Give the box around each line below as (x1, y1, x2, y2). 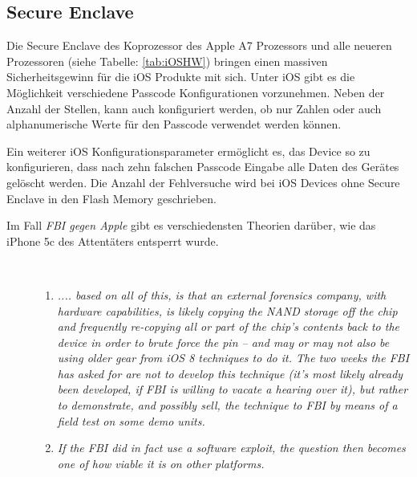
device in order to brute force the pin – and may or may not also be (57, 333, 390, 350)
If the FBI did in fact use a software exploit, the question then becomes (57, 439, 406, 456)
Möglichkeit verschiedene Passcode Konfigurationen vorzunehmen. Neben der (6, 84, 385, 100)
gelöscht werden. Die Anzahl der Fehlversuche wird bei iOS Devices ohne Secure (6, 173, 400, 190)
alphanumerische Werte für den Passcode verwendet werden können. (6, 116, 342, 132)
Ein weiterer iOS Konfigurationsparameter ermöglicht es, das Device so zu (6, 142, 370, 159)
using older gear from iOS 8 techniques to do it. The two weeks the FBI (57, 349, 410, 366)
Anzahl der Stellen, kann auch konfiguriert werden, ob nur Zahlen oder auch (6, 100, 382, 116)
